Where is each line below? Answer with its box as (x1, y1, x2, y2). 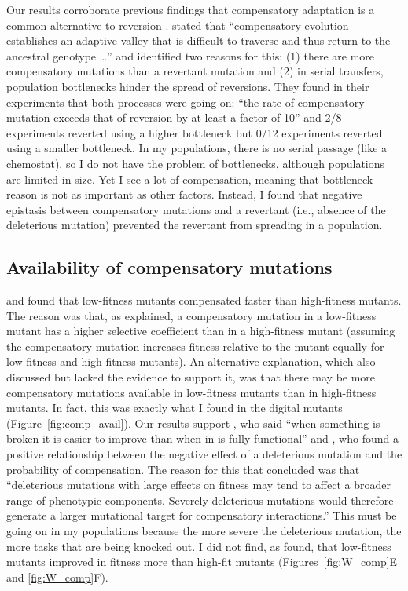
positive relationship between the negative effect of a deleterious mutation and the (6, 446, 402, 462)
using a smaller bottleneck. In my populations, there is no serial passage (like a (6, 140, 388, 156)
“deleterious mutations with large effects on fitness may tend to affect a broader (6, 476, 391, 493)
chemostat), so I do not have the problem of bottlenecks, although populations (6, 155, 385, 171)
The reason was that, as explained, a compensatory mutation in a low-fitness (6, 307, 377, 323)
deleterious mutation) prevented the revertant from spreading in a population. (6, 217, 383, 233)
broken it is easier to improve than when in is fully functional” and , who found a (6, 430, 399, 447)
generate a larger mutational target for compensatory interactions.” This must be (6, 507, 397, 524)
